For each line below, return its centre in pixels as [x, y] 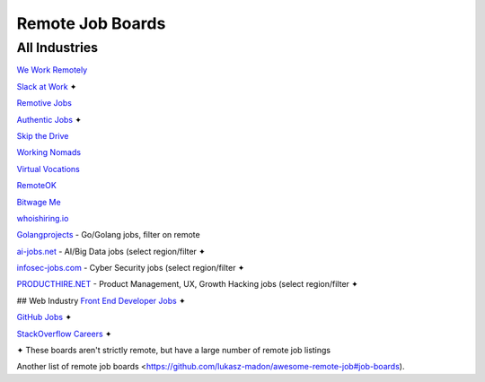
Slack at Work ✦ [47, 86]
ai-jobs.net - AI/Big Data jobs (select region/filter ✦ [111, 251]
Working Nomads [48, 152]
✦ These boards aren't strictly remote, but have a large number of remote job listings [174, 351]
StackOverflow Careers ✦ [64, 334]
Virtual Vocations [48, 169]
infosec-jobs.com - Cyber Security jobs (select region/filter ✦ [131, 268]
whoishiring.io [43, 218]
